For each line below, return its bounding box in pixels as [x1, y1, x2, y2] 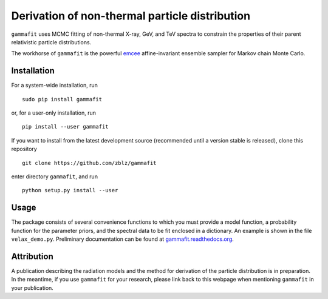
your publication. [11, 284, 54, 291]
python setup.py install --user [22, 187, 118, 194]
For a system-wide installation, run [11, 82, 98, 89]
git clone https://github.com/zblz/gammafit [22, 160, 157, 166]
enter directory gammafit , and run [11, 173, 98, 180]
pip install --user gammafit [22, 123, 109, 130]
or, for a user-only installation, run [11, 109, 97, 116]
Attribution [11, 251, 54, 261]
